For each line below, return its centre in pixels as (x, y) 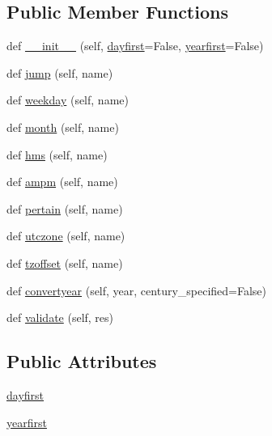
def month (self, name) (63, 127)
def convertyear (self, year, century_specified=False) (137, 290)
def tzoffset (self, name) (65, 262)
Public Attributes (82, 361)
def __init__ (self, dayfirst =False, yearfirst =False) (135, 46)
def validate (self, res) (60, 317)
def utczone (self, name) (66, 236)
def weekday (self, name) (68, 100)
